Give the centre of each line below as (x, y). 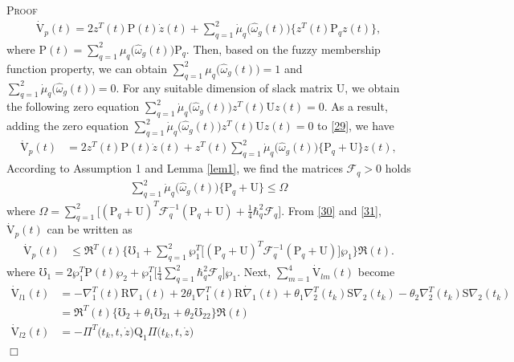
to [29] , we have (356, 126)
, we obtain (372, 87)
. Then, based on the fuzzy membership (283, 49)
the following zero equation (73, 106)
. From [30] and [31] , (331, 210)
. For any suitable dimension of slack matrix (224, 87)
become (376, 272)
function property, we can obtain (87, 68)
